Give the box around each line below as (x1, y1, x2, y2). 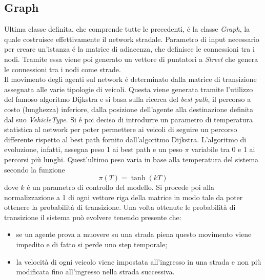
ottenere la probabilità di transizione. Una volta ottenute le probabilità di (4, 202, 236, 212)
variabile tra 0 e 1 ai (191, 144, 255, 155)
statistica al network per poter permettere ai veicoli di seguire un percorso (4, 124, 237, 135)
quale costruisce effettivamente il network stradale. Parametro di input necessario (4, 33, 259, 44)
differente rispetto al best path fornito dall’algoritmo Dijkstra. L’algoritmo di (4, 134, 247, 144)
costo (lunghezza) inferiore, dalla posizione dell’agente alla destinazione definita (4, 103, 254, 114)
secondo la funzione (4, 164, 65, 175)
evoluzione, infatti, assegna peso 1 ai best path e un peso (4, 144, 183, 155)
